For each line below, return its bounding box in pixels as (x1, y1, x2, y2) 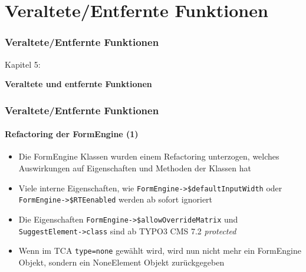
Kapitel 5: (5, 58, 41, 70)
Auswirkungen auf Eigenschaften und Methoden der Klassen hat (18, 162, 251, 174)
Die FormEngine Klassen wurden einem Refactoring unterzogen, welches (18, 150, 279, 162)
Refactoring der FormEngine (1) (5, 128, 139, 140)
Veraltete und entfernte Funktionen (5, 78, 152, 90)
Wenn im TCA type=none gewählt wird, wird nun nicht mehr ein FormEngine (18, 244, 301, 257)
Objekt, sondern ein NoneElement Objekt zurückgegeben (18, 256, 225, 268)
